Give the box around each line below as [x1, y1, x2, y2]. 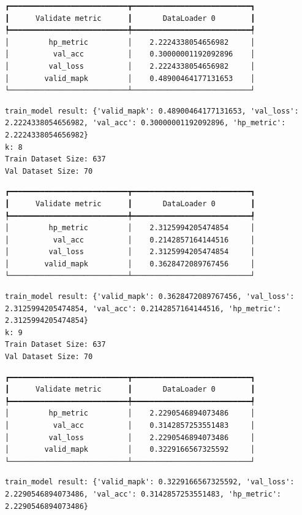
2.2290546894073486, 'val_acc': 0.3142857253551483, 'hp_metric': [5, 489, 282, 498]
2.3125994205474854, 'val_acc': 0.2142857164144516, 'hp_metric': [5, 304, 282, 313]
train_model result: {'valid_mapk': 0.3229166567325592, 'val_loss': [5, 478, 295, 487]
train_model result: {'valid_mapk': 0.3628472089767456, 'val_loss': [5, 292, 295, 301]
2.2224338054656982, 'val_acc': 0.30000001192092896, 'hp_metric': [5, 118, 286, 128]
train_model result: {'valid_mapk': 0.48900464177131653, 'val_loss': [5, 106, 299, 115]
